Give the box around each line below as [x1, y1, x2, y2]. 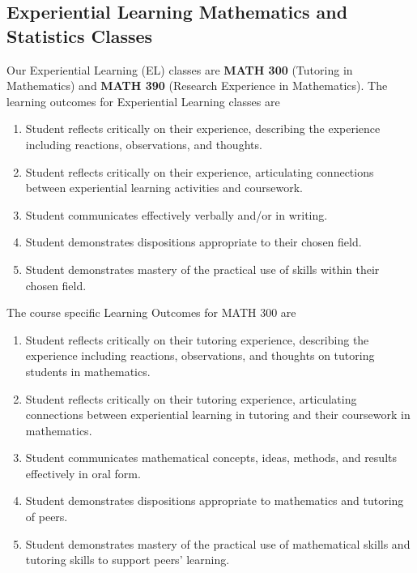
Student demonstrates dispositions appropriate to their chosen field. [25, 233, 362, 250]
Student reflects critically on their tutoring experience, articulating [25, 390, 357, 407]
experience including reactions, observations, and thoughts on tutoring [25, 347, 375, 364]
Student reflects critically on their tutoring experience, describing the [25, 331, 369, 348]
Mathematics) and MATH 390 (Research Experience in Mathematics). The [6, 77, 388, 94]
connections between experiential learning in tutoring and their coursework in [25, 406, 411, 423]
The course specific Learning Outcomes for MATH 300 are [6, 304, 296, 321]
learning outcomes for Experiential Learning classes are [6, 92, 280, 109]
